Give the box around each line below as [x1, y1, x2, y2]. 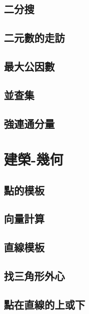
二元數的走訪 [4, 30, 65, 45]
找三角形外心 [4, 268, 65, 283]
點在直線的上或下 [4, 297, 85, 312]
